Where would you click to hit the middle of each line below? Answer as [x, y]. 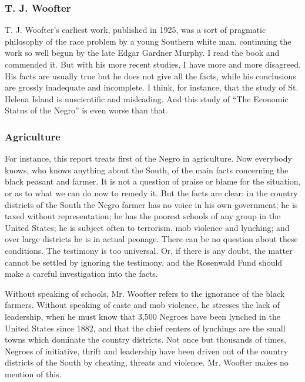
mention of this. [33, 373]
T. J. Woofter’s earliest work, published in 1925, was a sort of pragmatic [135, 30]
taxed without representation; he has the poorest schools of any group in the [143, 216]
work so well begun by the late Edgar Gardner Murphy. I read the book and [142, 53]
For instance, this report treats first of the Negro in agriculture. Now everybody [148, 158]
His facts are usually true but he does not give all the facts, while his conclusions [150, 76]
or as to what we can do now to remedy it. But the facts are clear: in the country [151, 192]
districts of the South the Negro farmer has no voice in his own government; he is [151, 204]
